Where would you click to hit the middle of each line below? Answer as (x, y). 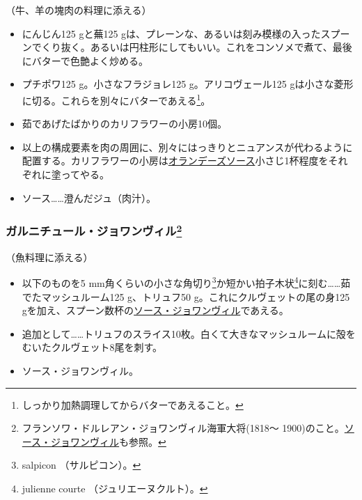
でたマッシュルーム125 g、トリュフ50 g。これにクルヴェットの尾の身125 (186, 296)
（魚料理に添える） (49, 257)
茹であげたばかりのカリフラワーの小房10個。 (124, 124)
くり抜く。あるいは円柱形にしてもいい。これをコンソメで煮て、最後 (197, 47)
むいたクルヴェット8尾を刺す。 (92, 347)
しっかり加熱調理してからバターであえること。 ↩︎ (133, 404)
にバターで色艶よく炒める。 (85, 60)
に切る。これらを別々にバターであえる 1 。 (116, 99)
